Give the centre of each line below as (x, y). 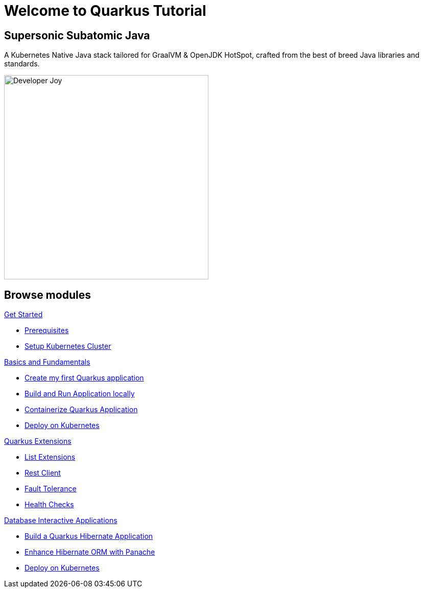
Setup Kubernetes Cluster (68, 346)
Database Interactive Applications (61, 520)
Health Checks (49, 505)
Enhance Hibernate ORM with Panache (90, 552)
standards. (22, 64)
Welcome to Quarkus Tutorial (105, 11)
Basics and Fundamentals (47, 362)
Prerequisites (47, 330)
